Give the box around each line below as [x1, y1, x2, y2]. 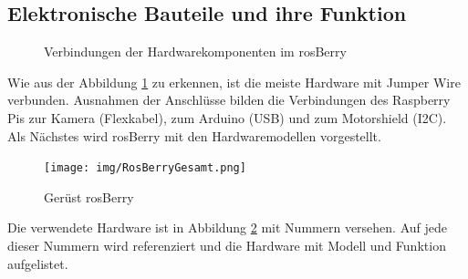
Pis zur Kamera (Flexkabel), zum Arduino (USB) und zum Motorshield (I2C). [7, 108, 447, 127]
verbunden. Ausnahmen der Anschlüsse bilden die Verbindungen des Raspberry [7, 90, 451, 109]
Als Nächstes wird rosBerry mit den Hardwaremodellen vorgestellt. [7, 126, 381, 145]
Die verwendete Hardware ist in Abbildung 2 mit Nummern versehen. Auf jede [7, 218, 447, 237]
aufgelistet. [7, 253, 68, 273]
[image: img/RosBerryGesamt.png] [44, 161, 246, 175]
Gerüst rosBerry [44, 187, 134, 206]
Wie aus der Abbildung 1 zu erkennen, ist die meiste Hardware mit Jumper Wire [7, 72, 461, 91]
